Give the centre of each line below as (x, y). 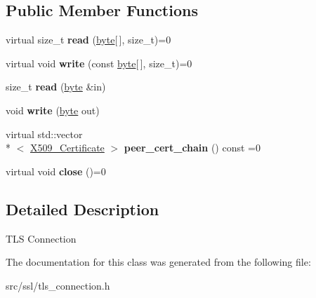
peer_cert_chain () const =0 (192, 148)
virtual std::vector (44, 134)
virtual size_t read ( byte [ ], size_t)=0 (88, 40)
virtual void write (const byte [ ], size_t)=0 (99, 63)
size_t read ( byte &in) (56, 87)
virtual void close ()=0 (56, 171)
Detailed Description (83, 209)
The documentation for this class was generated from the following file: (158, 262)
